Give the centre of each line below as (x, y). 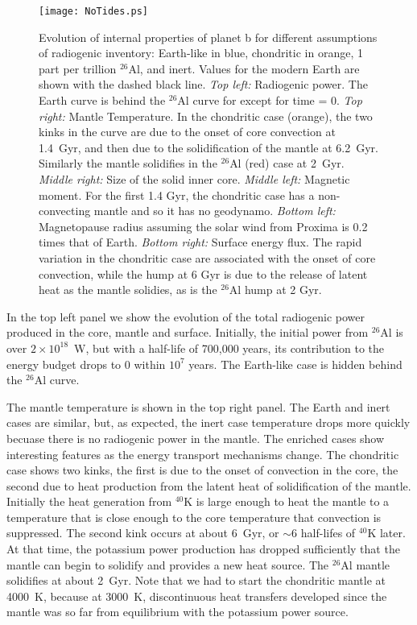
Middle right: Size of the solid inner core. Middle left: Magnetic (194, 179)
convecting (65, 211)
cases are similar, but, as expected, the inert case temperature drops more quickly (208, 422)
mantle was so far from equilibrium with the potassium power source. (178, 612)
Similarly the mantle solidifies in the (128, 163)
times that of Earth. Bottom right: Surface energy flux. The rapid (200, 242)
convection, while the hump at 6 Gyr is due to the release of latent (203, 273)
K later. (386, 533)
